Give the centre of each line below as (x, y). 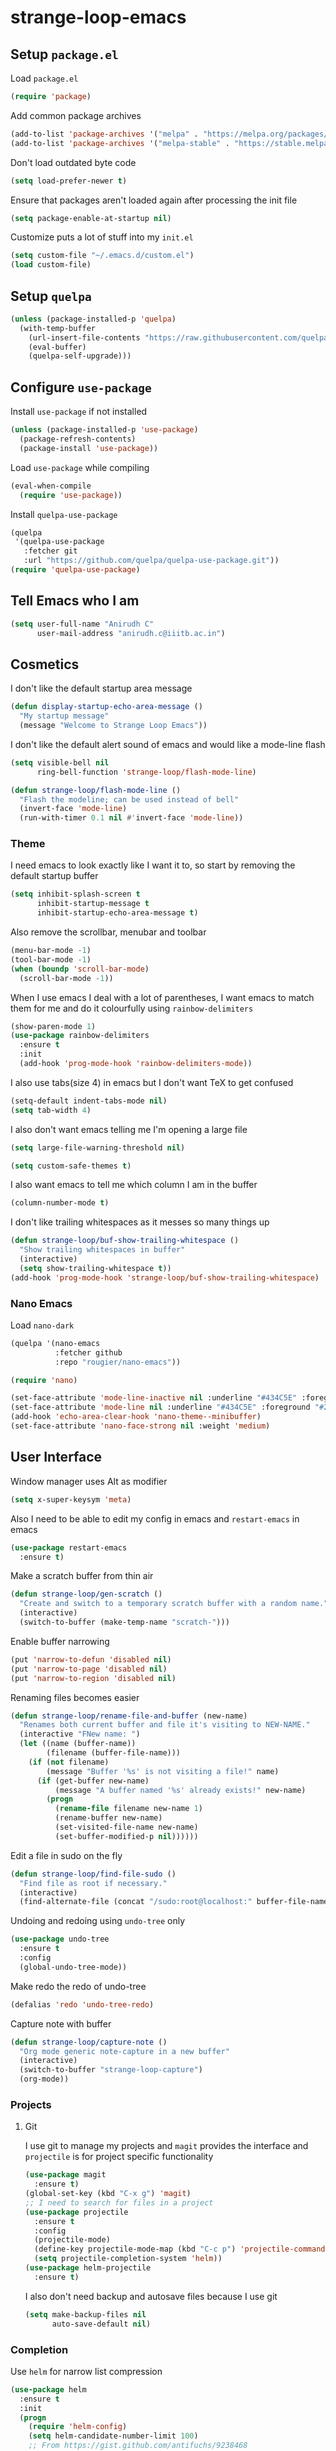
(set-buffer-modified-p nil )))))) (126, 1836)
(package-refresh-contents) (78, 439)
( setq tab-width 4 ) (51, 1110)
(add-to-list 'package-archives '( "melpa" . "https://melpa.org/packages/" (171, 134)
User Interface (56, 1457)
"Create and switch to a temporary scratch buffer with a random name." (174, 1604)
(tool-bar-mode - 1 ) (51, 959)
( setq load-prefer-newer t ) (69, 181)
